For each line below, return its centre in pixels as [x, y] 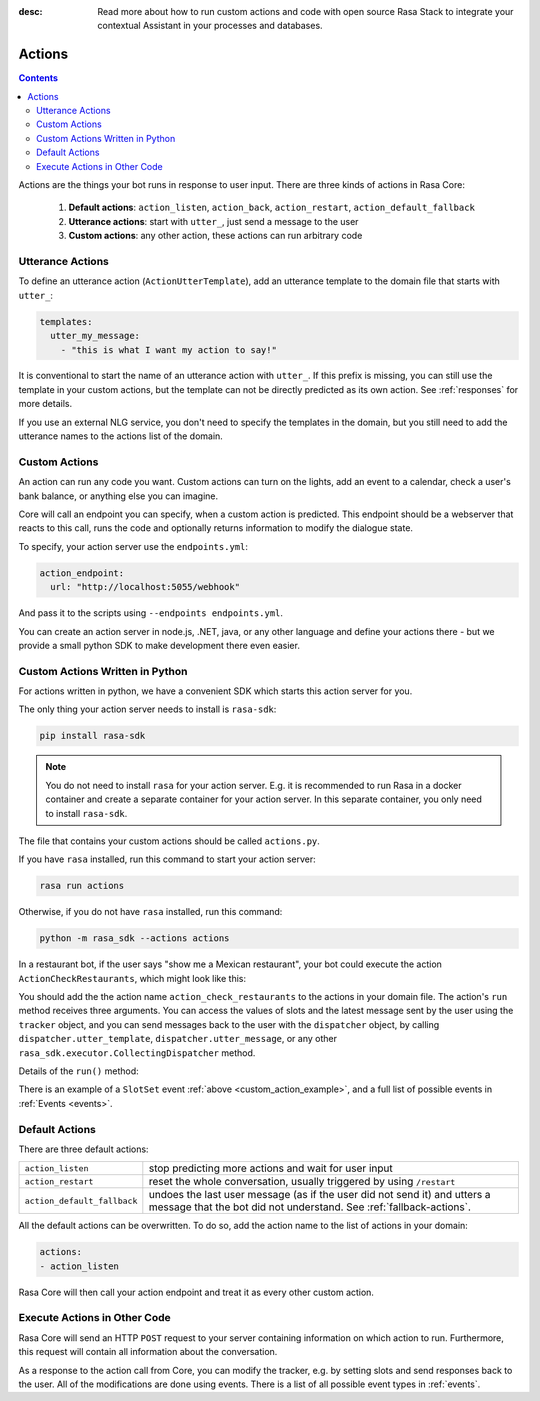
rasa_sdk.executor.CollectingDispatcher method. [137, 1052]
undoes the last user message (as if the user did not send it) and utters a [319, 1195]
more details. [45, 404]
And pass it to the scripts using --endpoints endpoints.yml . [151, 613]
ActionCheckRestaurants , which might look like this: [132, 978]
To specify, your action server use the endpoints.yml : [133, 546]
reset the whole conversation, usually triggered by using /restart [302, 1182]
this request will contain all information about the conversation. [148, 1352]
